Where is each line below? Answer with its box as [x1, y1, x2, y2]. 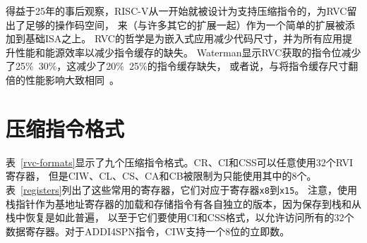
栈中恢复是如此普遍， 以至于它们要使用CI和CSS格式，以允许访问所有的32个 [6, 210, 354, 225]
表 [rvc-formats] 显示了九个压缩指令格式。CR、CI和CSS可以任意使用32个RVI [6, 154, 354, 169]
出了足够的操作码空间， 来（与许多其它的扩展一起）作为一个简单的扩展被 [6, 17, 345, 32]
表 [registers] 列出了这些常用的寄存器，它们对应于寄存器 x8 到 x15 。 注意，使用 [6, 182, 358, 197]
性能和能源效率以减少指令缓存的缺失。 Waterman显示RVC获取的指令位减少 [15, 44, 361, 59]
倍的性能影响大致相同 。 [6, 72, 119, 87]
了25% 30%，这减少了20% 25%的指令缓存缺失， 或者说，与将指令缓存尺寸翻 [6, 58, 359, 73]
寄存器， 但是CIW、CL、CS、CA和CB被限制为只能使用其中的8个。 [6, 168, 317, 183]
